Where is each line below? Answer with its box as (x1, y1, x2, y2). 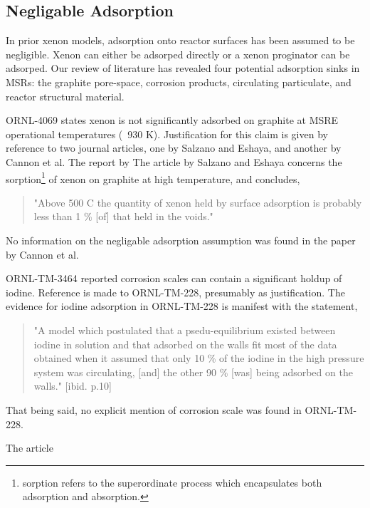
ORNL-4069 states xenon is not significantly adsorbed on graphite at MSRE (6, 113, 339, 128)
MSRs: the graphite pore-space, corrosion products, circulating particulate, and (6, 74, 351, 89)
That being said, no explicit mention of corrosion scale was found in (6, 402, 302, 417)
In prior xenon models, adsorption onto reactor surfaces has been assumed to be (6, 33, 355, 48)
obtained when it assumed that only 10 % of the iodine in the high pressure (33, 351, 364, 366)
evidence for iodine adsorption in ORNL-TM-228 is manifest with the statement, (6, 299, 358, 313)
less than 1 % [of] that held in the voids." (33, 209, 213, 224)
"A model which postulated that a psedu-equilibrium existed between (33, 322, 336, 337)
